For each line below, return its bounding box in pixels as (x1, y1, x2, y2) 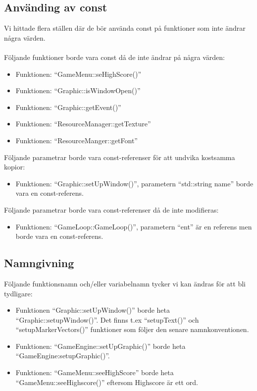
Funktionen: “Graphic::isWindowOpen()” (15, 85, 141, 96)
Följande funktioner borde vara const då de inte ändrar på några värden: (4, 52, 225, 62)
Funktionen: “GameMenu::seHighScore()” (15, 68, 142, 79)
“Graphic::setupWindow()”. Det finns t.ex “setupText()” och (15, 314, 199, 325)
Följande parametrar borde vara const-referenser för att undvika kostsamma (4, 152, 235, 162)
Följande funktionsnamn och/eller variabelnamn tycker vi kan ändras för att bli (4, 278, 246, 288)
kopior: (4, 162, 25, 172)
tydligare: (4, 288, 33, 298)
